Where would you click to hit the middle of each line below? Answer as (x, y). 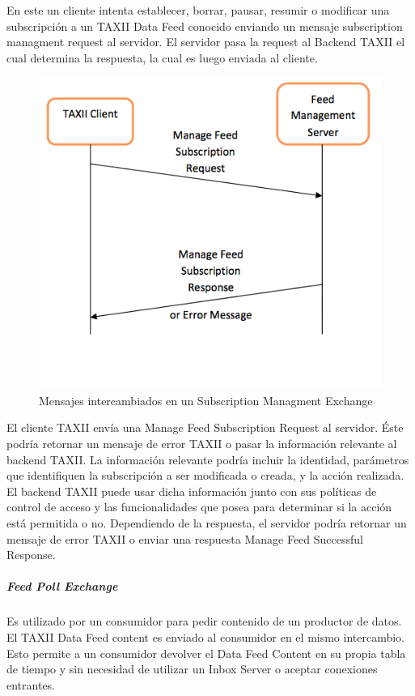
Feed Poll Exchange (62, 586)
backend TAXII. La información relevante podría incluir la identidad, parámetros (208, 459)
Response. (31, 555)
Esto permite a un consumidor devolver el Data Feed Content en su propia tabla (206, 653)
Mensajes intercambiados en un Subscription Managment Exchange (206, 400)
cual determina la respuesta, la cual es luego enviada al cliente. (162, 57)
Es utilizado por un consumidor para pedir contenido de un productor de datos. (204, 621)
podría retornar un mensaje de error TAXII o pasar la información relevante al (202, 444)
